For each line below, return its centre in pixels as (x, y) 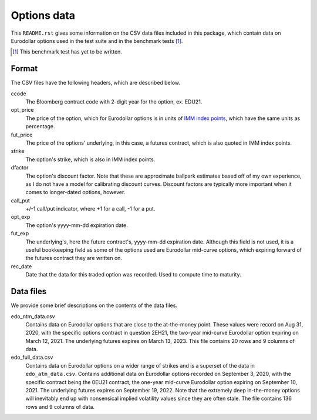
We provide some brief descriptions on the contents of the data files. (94, 305)
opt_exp (21, 217)
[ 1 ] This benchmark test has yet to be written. (68, 52)
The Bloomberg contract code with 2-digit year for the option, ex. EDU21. (114, 102)
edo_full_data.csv (32, 357)
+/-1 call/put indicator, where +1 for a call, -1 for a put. (90, 209)
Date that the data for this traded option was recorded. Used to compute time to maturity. (133, 275)
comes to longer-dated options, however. (75, 192)
